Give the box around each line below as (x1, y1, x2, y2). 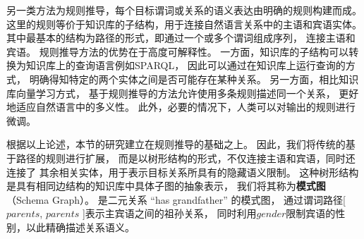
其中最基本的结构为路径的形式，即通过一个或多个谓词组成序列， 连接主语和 (6, 30, 356, 45)
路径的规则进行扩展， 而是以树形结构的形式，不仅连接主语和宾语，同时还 (16, 150, 356, 165)
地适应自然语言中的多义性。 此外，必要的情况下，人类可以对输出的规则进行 (6, 99, 356, 114)
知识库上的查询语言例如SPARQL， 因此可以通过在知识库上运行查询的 (25, 58, 346, 73)
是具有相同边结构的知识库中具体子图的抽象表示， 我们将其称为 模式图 (6, 178, 326, 193)
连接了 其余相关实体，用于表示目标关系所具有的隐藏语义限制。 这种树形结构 (6, 164, 359, 179)
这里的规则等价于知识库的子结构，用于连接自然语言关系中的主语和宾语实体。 (6, 16, 362, 31)
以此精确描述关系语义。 (25, 219, 135, 234)
